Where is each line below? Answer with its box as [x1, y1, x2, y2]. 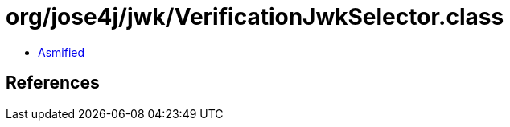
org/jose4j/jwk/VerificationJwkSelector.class [6, 3, 504, 30]
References [6, 73, 100, 93]
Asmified [38, 45, 85, 59]
